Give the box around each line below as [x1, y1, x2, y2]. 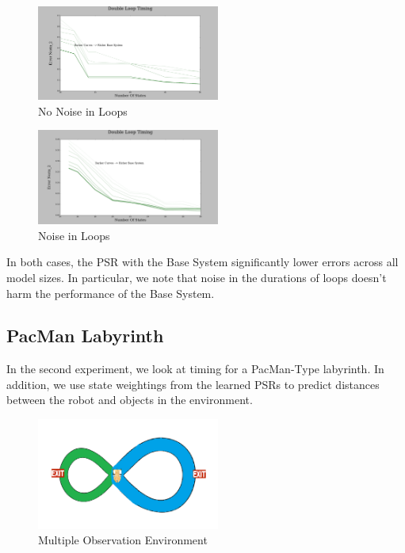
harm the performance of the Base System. [6, 284, 215, 301]
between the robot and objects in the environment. [6, 391, 253, 408]
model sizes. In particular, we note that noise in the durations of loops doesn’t [6, 269, 387, 285]
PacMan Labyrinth [6, 323, 164, 348]
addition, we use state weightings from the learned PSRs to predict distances [6, 376, 380, 392]
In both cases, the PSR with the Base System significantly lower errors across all [6, 254, 399, 270]
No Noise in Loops [38, 102, 128, 119]
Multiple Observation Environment [38, 532, 208, 548]
